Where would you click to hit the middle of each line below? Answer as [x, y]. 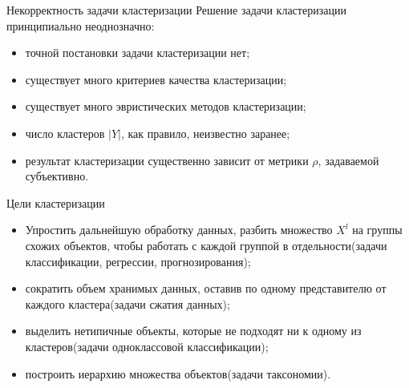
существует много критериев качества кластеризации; [156, 79]
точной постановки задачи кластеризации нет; [138, 53]
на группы [377, 230]
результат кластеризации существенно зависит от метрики [167, 160]
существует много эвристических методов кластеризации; [166, 106]
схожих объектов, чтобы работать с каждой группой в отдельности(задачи [206, 245]
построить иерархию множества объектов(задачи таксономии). [178, 373]
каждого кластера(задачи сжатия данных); [128, 303]
